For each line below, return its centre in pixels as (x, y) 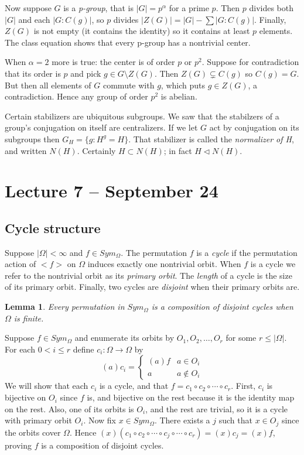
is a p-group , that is (98, 8)
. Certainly (96, 150)
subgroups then (32, 138)
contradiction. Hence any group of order (76, 96)
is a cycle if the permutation (247, 252)
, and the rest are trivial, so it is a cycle (217, 408)
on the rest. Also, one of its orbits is (69, 408)
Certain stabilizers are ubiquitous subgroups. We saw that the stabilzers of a (142, 116)
